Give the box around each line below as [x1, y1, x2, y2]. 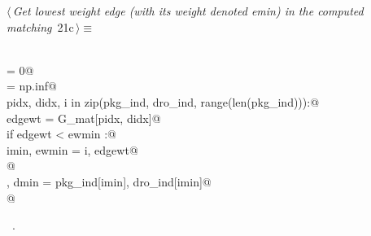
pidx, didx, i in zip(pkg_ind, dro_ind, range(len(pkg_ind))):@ [7, 93, 320, 110]
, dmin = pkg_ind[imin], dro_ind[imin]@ [7, 173, 212, 190]
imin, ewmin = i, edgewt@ [7, 141, 138, 158]
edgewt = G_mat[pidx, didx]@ [7, 109, 161, 126]
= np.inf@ [7, 77, 57, 94]
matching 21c [7, 18, 74, 35]
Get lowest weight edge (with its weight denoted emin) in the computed [12, 2, 364, 19]
